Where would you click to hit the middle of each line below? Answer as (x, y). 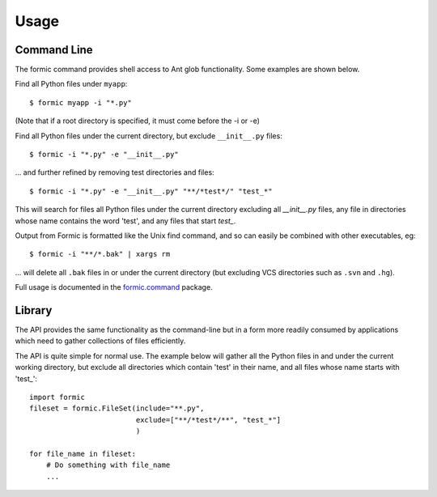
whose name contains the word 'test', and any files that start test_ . (125, 221)
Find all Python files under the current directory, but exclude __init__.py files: (148, 136)
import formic (57, 397)
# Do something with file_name (108, 465)
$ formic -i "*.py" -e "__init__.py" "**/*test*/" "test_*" (151, 191)
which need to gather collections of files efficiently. (100, 341)
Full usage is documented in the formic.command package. (114, 287)
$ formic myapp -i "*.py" (81, 102)
